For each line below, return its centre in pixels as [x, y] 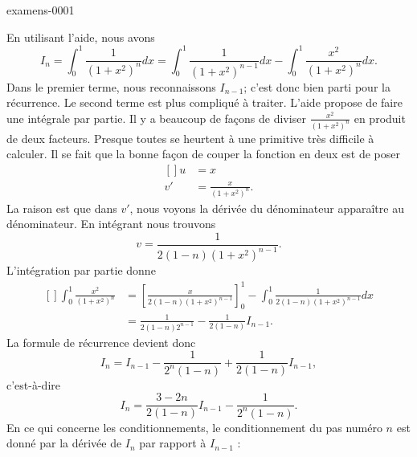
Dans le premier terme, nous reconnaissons [111, 86]
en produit [380, 118]
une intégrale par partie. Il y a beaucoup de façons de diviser [156, 118]
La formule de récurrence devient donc [101, 342]
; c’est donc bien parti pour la [317, 86]
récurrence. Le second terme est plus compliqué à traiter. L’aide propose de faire [204, 102]
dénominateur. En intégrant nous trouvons [111, 224]
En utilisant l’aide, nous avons [81, 37]
